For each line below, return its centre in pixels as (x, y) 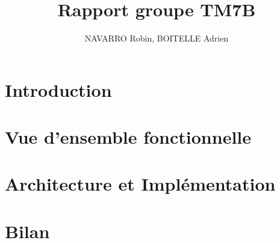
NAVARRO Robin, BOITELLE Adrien (157, 38)
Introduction (58, 89)
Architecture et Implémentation (140, 184)
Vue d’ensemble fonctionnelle (128, 137)
